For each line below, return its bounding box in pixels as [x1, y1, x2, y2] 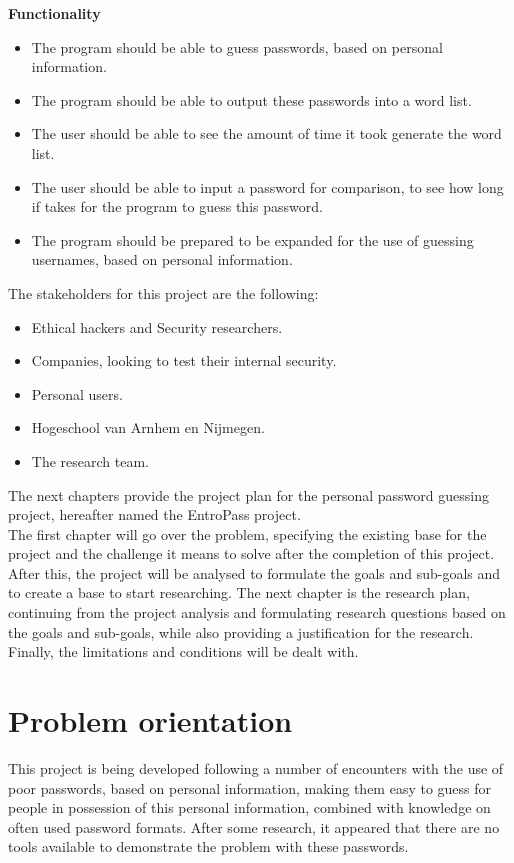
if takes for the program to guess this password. [31, 196, 323, 217]
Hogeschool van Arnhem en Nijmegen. [31, 417, 265, 438]
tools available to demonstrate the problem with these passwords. [8, 836, 409, 857]
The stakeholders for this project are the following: [8, 282, 319, 303]
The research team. [31, 450, 149, 471]
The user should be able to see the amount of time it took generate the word [31, 123, 502, 144]
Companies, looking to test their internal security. [31, 350, 337, 371]
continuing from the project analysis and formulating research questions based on [8, 602, 506, 623]
